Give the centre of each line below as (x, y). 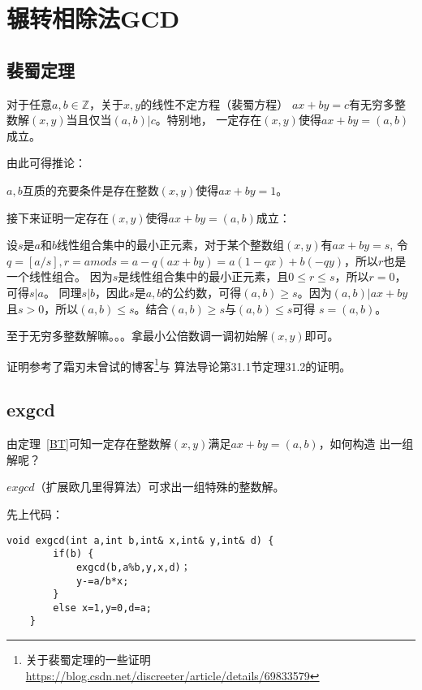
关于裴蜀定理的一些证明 (88, 660)
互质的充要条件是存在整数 (90, 190)
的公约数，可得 (202, 292)
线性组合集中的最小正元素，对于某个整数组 (170, 245)
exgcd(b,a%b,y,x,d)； (133, 567)
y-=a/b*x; (102, 581)
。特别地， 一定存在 (209, 120)
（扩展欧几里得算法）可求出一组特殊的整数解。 (159, 487)
